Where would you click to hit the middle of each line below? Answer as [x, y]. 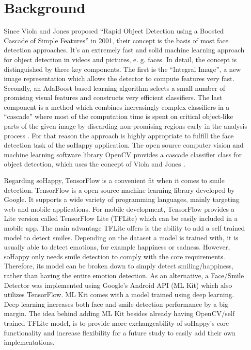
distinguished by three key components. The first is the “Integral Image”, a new [122, 69]
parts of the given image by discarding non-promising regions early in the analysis [125, 126]
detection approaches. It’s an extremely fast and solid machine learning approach [124, 50]
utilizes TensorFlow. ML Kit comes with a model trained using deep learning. [119, 294]
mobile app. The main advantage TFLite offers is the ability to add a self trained [125, 228]
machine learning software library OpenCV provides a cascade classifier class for [123, 154]
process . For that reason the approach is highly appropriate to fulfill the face [119, 135]
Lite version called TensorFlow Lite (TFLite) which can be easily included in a [121, 218]
